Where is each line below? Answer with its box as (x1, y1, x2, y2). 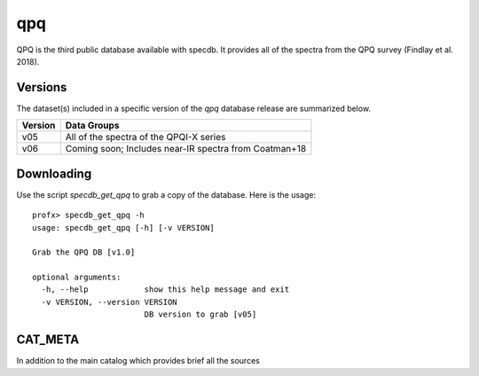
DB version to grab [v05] (144, 309, 257, 319)
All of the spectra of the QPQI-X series (65, 131, 226, 144)
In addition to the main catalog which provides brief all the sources (16, 356, 261, 366)
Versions (16, 80, 67, 95)
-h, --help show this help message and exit (41, 285, 290, 294)
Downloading (16, 166, 92, 181)
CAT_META (16, 333, 80, 348)
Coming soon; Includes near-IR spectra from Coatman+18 (65, 143, 307, 155)
